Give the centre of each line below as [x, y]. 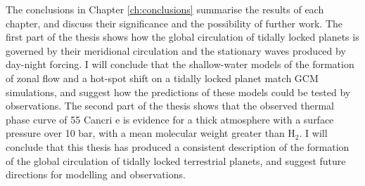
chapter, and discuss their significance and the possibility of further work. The [174, 23]
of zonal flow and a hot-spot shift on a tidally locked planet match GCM [162, 78]
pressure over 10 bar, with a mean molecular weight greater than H [151, 133]
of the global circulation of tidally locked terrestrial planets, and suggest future [176, 160]
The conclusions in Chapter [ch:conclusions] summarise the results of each [165, 9]
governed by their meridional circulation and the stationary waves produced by [176, 50]
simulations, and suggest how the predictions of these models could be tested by [178, 92]
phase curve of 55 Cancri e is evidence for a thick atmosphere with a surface [170, 119]
